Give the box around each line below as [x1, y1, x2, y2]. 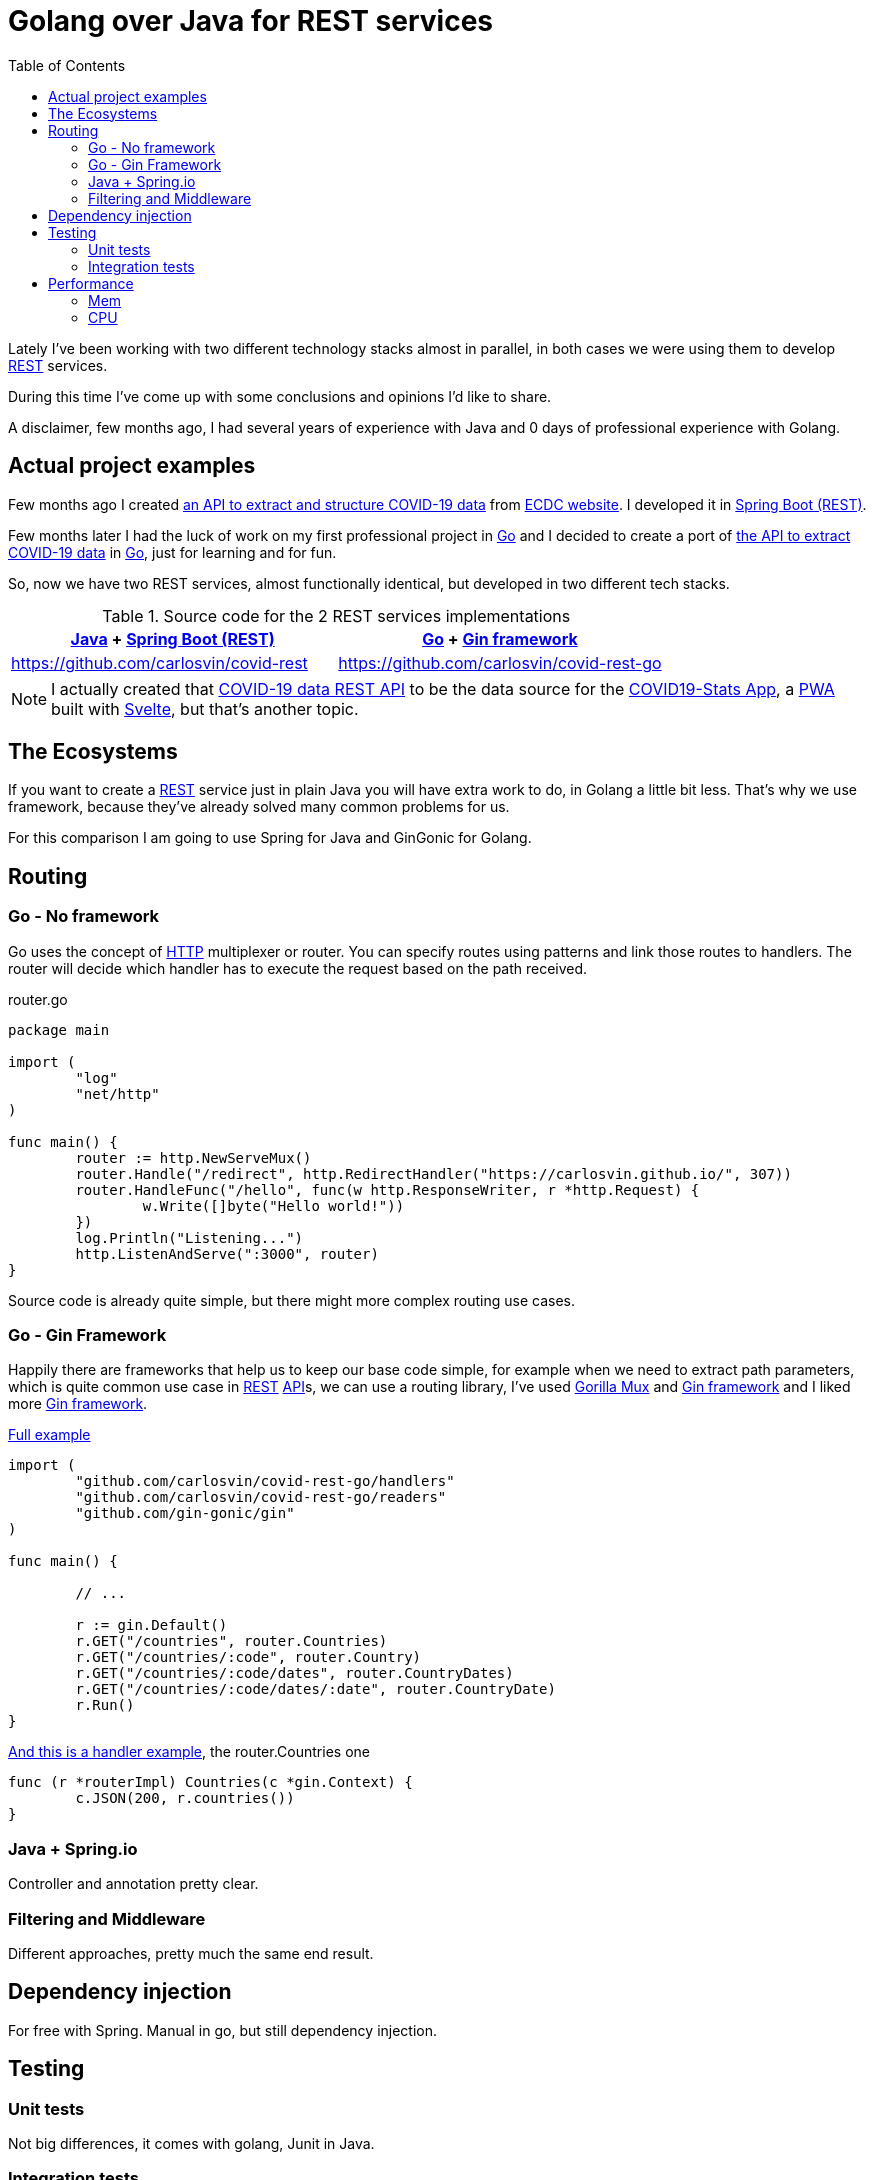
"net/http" [75, 1085, 160, 1102]
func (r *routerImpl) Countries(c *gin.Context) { [8, 1774, 413, 1791]
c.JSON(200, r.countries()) [75, 1790, 295, 1807]
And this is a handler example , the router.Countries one [8, 1743, 370, 1761]
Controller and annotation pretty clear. [8, 1875, 259, 1893]
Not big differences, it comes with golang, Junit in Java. [8, 2134, 375, 2152]
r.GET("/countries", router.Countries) [75, 1633, 388, 1650]
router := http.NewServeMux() [75, 1149, 312, 1166]
